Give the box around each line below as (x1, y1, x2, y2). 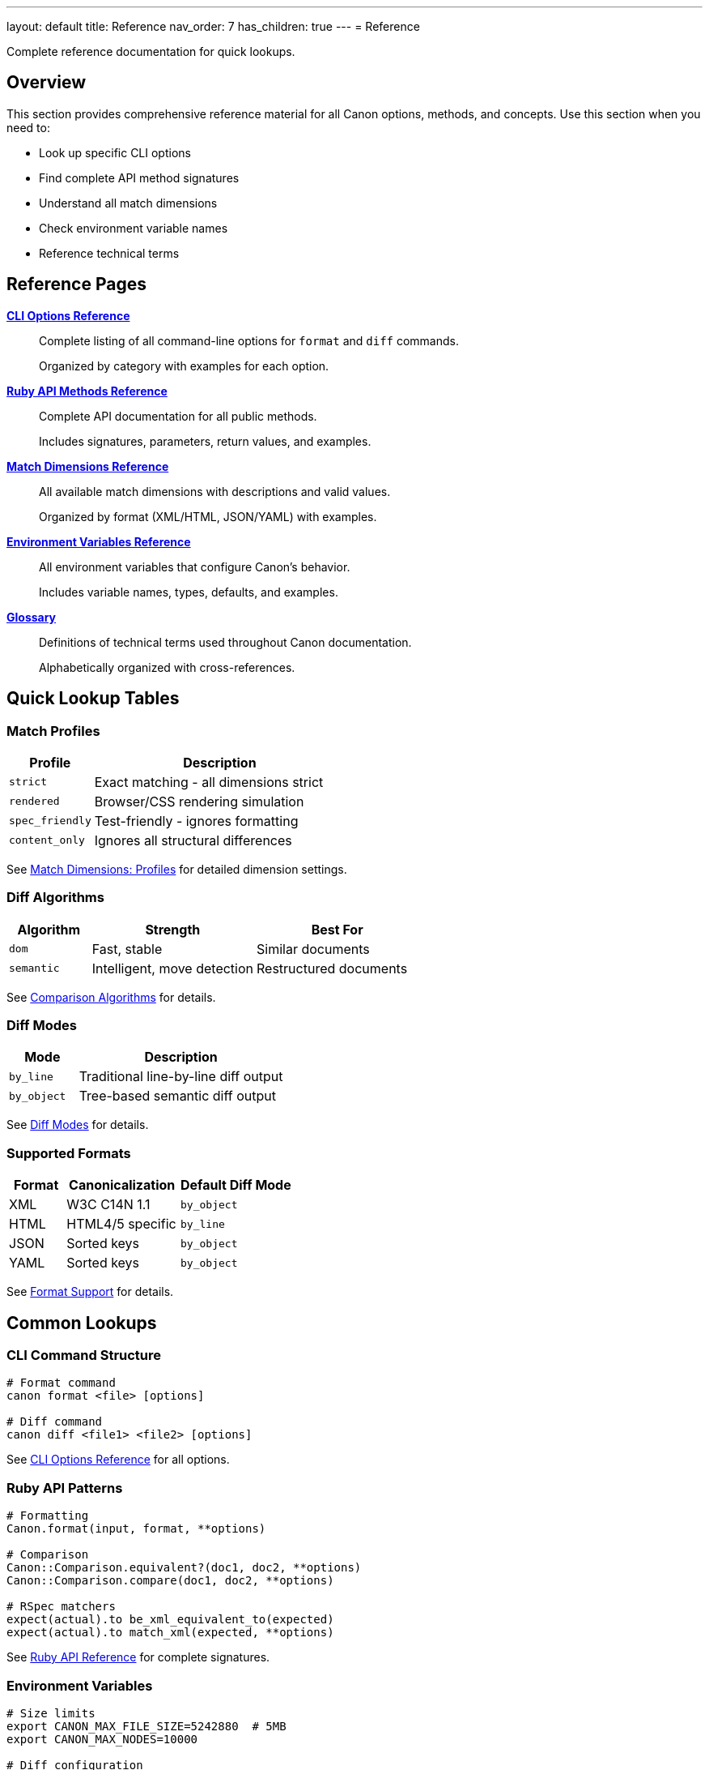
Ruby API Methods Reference (6, 383, 168, 398)
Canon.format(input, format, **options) (6, 1522, 266, 1536)
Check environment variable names (39, 220, 228, 235)
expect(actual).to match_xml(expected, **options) (6, 1626, 334, 1640)
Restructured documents (257, 960, 408, 977)
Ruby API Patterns (6, 1479, 123, 1496)
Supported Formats (6, 1144, 131, 1161)
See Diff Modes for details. (6, 1118, 149, 1132)
